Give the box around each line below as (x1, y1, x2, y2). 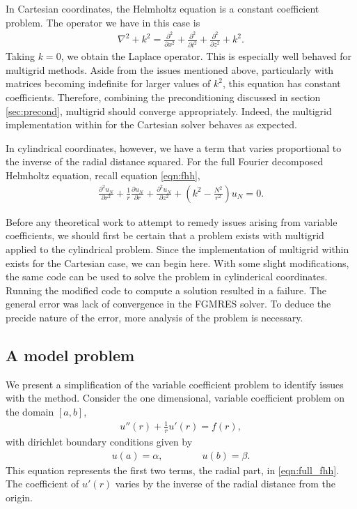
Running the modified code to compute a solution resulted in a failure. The (6, 282, 326, 297)
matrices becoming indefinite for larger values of (6, 76, 211, 91)
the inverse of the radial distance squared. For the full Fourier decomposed (6, 154, 324, 169)
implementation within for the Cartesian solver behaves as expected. (6, 117, 297, 132)
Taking (6, 49, 35, 63)
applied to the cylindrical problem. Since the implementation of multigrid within (6, 242, 349, 257)
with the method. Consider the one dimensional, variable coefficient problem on (6, 390, 345, 405)
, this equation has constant (222, 76, 341, 91)
